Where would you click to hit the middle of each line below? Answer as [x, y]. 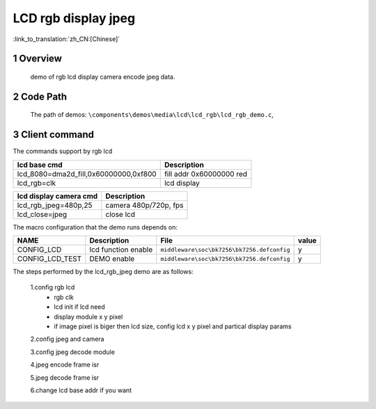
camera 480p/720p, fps [144, 205]
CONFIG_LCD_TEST [49, 259]
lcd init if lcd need [80, 307]
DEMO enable [112, 259]
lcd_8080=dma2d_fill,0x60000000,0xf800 [87, 174]
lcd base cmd [40, 165]
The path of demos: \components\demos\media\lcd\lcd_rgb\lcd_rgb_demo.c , [152, 115]
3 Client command [53, 135]
